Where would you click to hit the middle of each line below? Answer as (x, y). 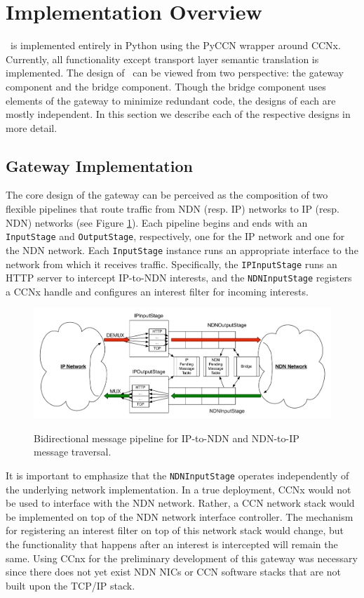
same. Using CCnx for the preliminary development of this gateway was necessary (182, 558)
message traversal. (73, 452)
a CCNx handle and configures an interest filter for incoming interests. (157, 291)
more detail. (32, 127)
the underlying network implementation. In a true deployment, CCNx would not (178, 489)
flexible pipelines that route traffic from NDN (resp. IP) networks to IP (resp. (173, 209)
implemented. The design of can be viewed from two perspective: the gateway (175, 73)
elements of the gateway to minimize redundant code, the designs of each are (171, 100)
